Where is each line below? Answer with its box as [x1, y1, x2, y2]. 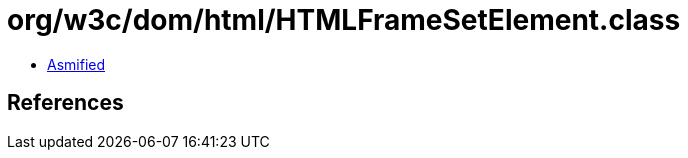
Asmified [47, 55, 106, 73]
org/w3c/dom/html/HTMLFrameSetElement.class [7, 3, 681, 37]
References [7, 90, 124, 116]
